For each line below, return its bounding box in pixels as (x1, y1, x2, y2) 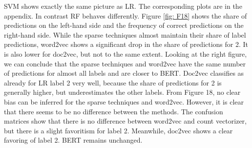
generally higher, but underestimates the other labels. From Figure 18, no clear (4, 87, 241, 97)
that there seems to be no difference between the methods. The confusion (4, 106, 223, 116)
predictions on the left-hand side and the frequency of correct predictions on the (4, 20, 244, 30)
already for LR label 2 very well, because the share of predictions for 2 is (4, 77, 222, 87)
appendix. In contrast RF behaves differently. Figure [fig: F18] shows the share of (4, 10, 247, 21)
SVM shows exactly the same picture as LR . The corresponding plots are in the (4, 1, 242, 11)
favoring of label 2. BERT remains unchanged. (4, 135, 143, 145)
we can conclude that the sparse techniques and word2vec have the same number (4, 58, 246, 68)
